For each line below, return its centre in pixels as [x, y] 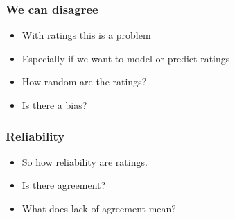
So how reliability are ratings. [85, 161]
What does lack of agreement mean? [99, 208]
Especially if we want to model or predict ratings [126, 58]
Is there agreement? [64, 185]
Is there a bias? [54, 105]
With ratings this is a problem [86, 35]
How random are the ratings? [84, 82]
